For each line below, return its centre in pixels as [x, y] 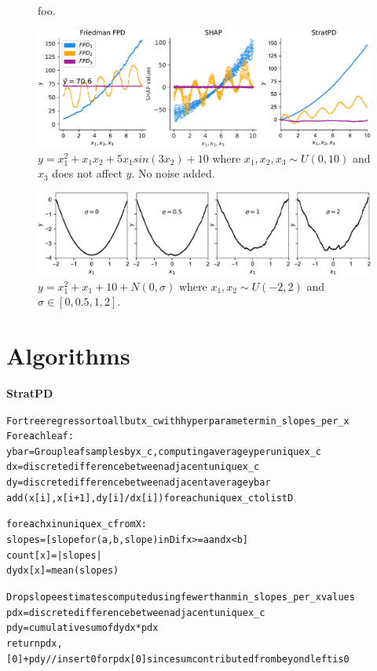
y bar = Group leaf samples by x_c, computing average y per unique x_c [164, 451]
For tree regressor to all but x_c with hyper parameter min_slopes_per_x [178, 421]
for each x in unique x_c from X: [77, 524]
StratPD [30, 392]
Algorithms [68, 355]
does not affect [87, 173]
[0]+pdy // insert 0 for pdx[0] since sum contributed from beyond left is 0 [178, 659]
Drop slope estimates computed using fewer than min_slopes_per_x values [181, 598]
